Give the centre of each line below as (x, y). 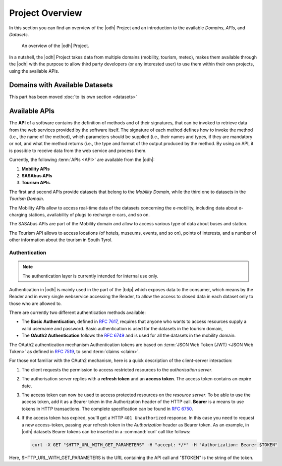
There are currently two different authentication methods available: (78, 312)
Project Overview (46, 13)
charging (18, 215)
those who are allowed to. (35, 303)
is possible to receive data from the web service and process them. (78, 151)
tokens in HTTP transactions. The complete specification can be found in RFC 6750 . (107, 409)
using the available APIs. (34, 71)
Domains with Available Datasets (61, 85)
